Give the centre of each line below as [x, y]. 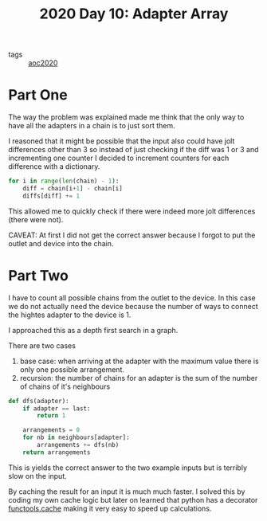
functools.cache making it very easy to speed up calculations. [110, 508]
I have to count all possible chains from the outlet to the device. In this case [132, 298]
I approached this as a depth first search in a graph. [93, 330]
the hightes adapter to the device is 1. [70, 315]
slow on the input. [38, 476]
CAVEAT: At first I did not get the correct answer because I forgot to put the [132, 235]
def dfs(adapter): [39, 401]
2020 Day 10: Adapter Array [134, 14]
